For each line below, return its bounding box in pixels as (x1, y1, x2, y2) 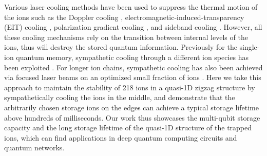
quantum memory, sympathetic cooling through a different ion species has (16, 51, 249, 62)
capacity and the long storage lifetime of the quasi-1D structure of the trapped (4, 122, 252, 133)
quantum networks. (4, 142, 65, 153)
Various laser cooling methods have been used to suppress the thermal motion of (4, 2, 258, 12)
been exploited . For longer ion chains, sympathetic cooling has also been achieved (4, 62, 263, 72)
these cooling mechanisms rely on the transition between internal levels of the (4, 31, 248, 42)
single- (239, 42, 260, 52)
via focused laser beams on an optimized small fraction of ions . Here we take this (4, 72, 261, 83)
